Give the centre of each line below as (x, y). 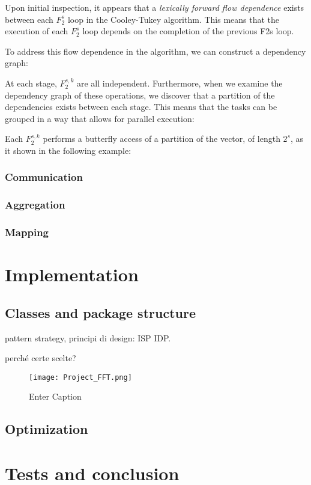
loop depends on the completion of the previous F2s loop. (188, 31)
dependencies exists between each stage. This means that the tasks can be (141, 107)
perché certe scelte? (41, 358)
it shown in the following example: (68, 150)
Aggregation (35, 205)
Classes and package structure (100, 312)
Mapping (27, 232)
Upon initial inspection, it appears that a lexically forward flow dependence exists (155, 7)
